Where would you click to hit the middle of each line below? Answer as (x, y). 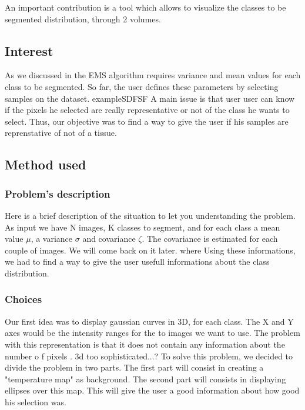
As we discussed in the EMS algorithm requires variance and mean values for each (153, 75)
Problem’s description (58, 193)
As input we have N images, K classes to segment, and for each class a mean (143, 227)
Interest (29, 50)
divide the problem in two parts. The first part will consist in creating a (134, 367)
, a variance (52, 239)
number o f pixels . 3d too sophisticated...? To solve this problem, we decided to (149, 356)
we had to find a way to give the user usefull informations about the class (137, 261)
